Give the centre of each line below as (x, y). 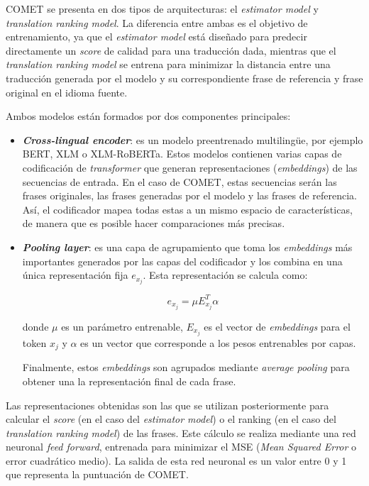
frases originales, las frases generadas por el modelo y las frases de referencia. (189, 195)
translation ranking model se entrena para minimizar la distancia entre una (168, 64)
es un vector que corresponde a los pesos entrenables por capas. (218, 342)
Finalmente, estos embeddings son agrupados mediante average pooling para (186, 367)
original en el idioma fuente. (67, 92)
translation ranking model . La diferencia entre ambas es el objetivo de (157, 22)
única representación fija (75, 275)
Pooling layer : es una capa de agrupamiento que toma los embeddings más (187, 247)
